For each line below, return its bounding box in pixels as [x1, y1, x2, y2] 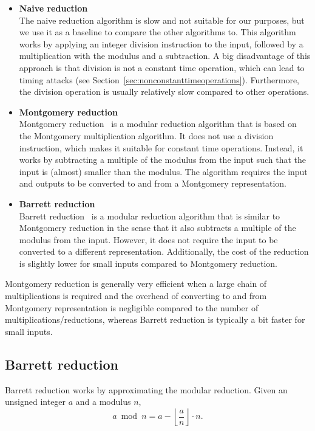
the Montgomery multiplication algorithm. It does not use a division [19, 129, 274, 142]
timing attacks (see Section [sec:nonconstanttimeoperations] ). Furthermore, [19, 73, 300, 86]
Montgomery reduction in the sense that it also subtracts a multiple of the [19, 221, 296, 234]
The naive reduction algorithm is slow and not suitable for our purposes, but [19, 13, 305, 26]
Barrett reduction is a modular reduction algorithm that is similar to [19, 209, 280, 222]
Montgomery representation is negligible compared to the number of [5, 301, 259, 314]
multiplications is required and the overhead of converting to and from [5, 289, 267, 302]
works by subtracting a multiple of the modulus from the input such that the [19, 153, 306, 166]
